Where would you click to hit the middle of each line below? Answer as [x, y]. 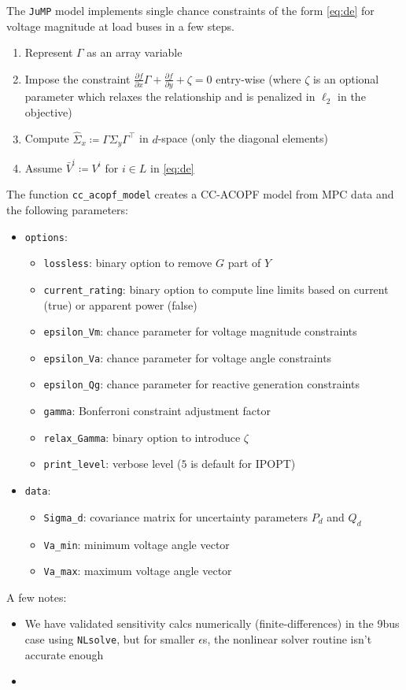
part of [244, 263]
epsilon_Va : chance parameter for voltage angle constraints [188, 357]
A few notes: [37, 597]
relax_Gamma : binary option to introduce [142, 437]
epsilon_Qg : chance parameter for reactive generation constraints [201, 384]
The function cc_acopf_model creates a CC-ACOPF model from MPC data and [200, 194]
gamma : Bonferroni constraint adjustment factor [157, 411]
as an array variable [135, 52]
